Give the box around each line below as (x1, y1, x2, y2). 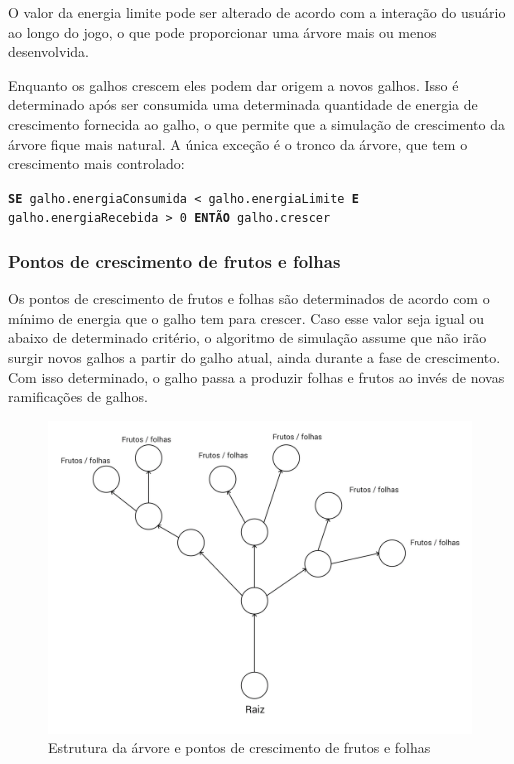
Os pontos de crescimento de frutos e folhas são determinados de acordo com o (8, 288, 490, 309)
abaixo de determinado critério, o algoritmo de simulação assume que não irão (8, 327, 487, 348)
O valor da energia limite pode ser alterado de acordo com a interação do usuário (8, 2, 506, 22)
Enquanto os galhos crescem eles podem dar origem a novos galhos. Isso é (8, 74, 459, 95)
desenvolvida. (8, 41, 89, 62)
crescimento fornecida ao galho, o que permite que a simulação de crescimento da (8, 113, 505, 134)
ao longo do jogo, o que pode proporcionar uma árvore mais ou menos (8, 21, 437, 42)
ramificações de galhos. (8, 386, 148, 407)
